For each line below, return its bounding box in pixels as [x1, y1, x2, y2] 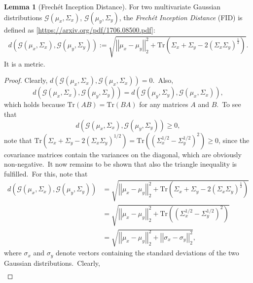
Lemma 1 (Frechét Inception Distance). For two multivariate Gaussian [4, 1, 221, 11]
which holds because [4, 99, 65, 109]
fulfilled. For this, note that [4, 168, 88, 178]
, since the [218, 135, 250, 145]
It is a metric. [4, 58, 45, 69]
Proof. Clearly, [4, 75, 48, 85]
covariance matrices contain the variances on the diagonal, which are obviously [4, 149, 242, 159]
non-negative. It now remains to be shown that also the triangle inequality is [4, 159, 237, 169]
